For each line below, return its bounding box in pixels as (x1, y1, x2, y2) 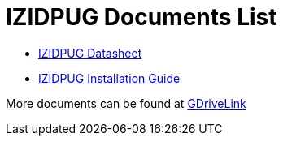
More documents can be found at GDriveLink (6, 96, 246, 110)
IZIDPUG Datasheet (38, 45, 142, 60)
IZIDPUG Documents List (6, 3, 277, 31)
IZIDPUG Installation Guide (38, 71, 181, 85)
